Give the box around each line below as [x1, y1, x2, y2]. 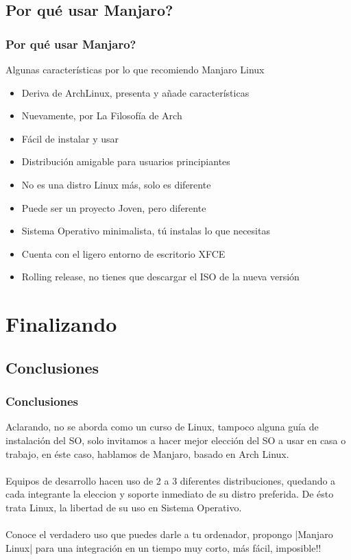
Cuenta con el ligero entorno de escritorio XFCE [21, 246, 226, 260]
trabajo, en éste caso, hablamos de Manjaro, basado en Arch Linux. [5, 446, 289, 461]
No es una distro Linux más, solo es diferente [21, 177, 211, 191]
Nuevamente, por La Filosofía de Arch [21, 108, 182, 123]
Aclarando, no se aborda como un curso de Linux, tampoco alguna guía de [5, 419, 319, 434]
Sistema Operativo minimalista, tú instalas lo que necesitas [21, 223, 270, 238]
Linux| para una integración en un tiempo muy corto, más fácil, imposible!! [5, 540, 322, 555]
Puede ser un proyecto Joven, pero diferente [21, 200, 206, 215]
